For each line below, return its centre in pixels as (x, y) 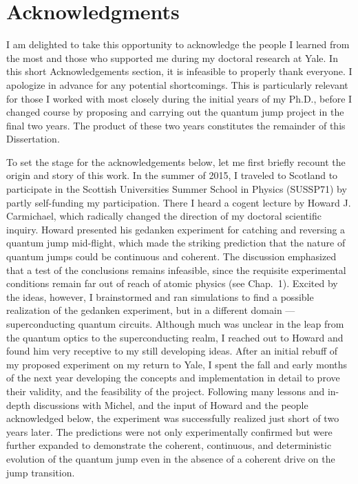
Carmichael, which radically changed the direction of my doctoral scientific (164, 216)
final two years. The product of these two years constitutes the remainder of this (176, 125)
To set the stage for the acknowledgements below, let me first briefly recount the (176, 161)
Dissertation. (33, 139)
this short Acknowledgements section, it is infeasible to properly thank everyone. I (179, 71)
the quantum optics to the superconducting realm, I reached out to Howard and (175, 337)
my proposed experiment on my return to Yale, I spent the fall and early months (177, 364)
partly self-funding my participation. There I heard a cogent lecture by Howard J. (179, 202)
